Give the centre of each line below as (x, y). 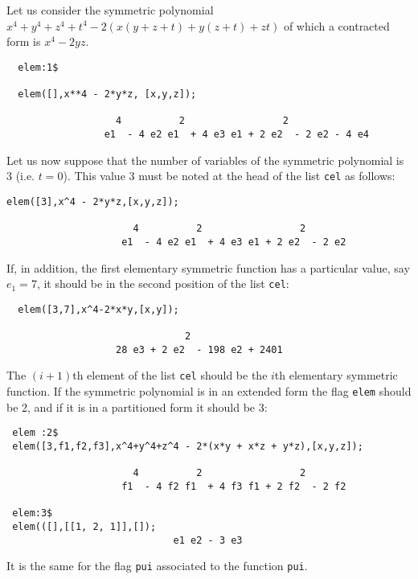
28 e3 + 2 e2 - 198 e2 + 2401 (199, 349)
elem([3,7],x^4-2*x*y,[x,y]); (98, 309)
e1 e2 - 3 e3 (208, 540)
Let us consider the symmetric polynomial (110, 10)
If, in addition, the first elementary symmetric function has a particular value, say (208, 267)
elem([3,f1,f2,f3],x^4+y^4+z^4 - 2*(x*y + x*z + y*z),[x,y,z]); (188, 447)
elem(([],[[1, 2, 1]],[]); (84, 526)
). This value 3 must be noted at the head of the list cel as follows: (229, 176)
